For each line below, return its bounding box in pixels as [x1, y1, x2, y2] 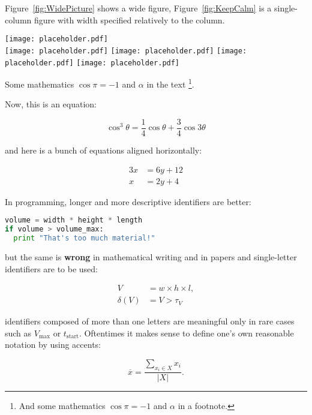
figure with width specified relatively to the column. [34, 13, 225, 26]
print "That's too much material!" [13, 234, 155, 243]
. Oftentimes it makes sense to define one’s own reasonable [79, 326, 294, 339]
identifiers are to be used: [5, 262, 98, 275]
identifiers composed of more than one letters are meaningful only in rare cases [5, 315, 295, 327]
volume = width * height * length [5, 216, 143, 225]
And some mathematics [19, 399, 106, 412]
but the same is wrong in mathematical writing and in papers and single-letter [5, 250, 297, 263]
